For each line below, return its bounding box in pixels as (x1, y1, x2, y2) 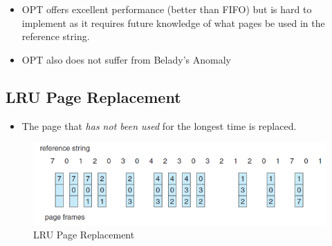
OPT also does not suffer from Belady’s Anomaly (21, 52, 231, 66)
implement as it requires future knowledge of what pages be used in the (21, 15, 325, 30)
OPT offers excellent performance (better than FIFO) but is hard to (21, 2, 312, 16)
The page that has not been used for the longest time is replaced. (21, 118, 297, 133)
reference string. (21, 29, 90, 44)
